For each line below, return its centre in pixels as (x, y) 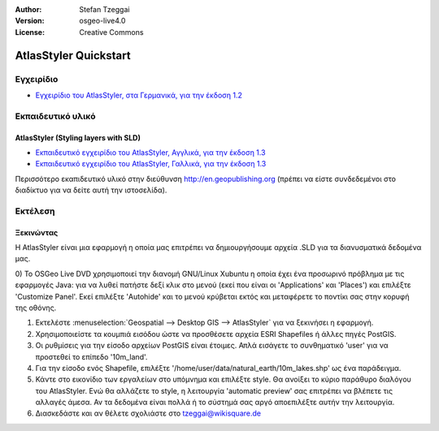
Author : (28, 9)
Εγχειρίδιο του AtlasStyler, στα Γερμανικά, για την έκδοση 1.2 (139, 95)
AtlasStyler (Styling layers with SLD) (78, 137)
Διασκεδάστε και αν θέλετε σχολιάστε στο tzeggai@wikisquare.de (148, 413)
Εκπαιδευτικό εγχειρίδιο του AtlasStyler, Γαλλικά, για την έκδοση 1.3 (151, 164)
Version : (30, 21)
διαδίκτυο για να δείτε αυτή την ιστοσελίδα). (91, 190)
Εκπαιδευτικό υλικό (56, 116)
